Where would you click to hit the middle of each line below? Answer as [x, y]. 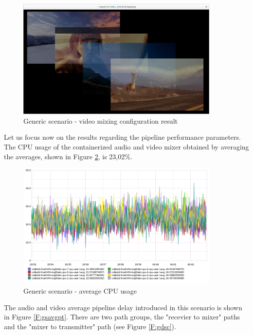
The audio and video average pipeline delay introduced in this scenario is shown [123, 307]
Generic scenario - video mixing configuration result [100, 121]
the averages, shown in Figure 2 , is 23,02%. [68, 156]
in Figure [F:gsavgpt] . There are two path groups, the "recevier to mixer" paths [122, 317]
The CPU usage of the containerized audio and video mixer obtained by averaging [126, 146]
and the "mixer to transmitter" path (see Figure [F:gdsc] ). [90, 326]
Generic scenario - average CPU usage [80, 291]
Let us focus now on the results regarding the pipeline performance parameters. [122, 137]
